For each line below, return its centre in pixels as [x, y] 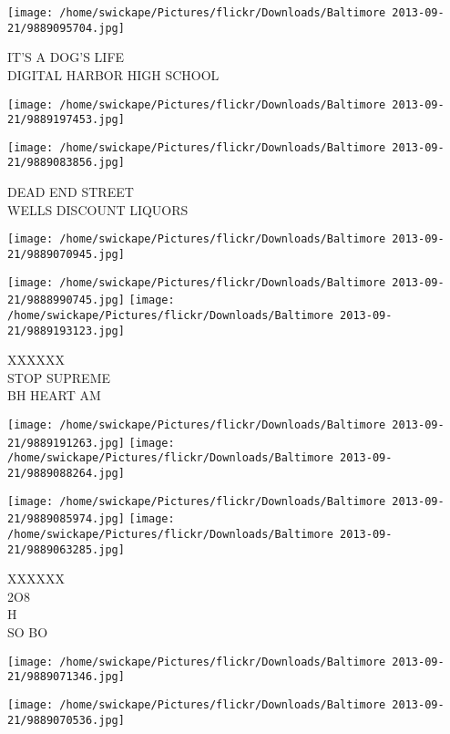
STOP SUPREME [59, 377]
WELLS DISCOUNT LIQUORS [98, 209]
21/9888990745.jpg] [66, 300]
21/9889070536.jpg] [66, 720]
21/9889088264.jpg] [66, 473]
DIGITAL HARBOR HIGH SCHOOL [113, 74]
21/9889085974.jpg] [66, 519]
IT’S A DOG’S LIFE [66, 57]
